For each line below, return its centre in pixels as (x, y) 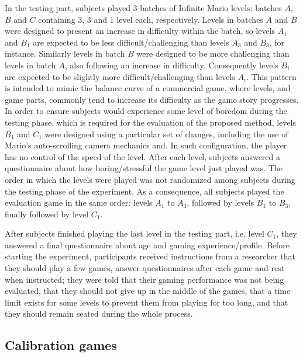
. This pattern (271, 76)
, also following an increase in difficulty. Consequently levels (171, 65)
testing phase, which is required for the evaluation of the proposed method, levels (150, 122)
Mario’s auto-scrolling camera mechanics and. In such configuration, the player (146, 145)
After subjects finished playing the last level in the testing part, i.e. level (135, 233)
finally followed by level (47, 214)
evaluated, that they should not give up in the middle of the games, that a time (148, 291)
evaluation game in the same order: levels (79, 202)
